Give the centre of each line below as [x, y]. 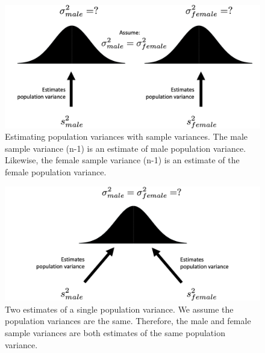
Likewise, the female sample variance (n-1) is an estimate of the [122, 160]
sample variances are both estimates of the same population [115, 332]
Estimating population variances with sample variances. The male [126, 136]
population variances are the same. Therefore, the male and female [128, 321]
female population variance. [56, 171]
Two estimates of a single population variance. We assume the [119, 309]
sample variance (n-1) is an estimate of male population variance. [126, 148]
